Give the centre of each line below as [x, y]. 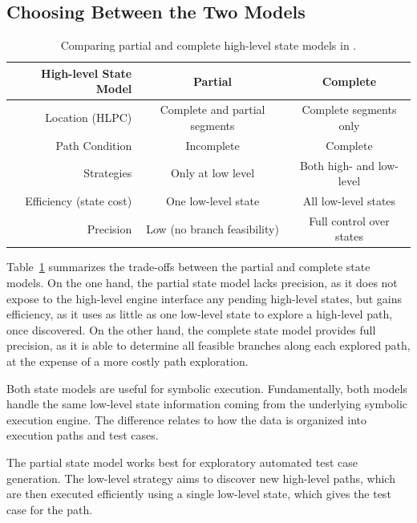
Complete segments [349, 109]
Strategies [108, 173]
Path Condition [94, 145]
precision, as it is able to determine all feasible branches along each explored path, [208, 345]
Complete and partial [213, 109]
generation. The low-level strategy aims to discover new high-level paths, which [201, 478]
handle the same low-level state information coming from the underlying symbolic [207, 404]
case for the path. [50, 509]
